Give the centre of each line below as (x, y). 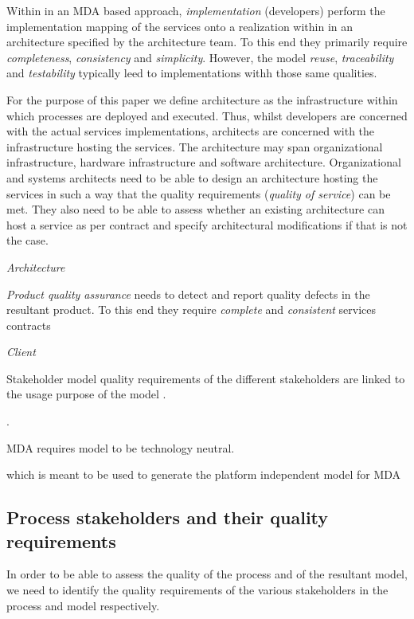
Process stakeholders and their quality (168, 517)
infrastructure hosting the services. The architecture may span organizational (195, 146)
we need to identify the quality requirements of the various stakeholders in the (197, 590)
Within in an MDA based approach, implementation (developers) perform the (196, 10)
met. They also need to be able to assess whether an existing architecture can (195, 209)
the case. (27, 240)
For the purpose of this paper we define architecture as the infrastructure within (202, 99)
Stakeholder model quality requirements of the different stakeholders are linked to (206, 378)
